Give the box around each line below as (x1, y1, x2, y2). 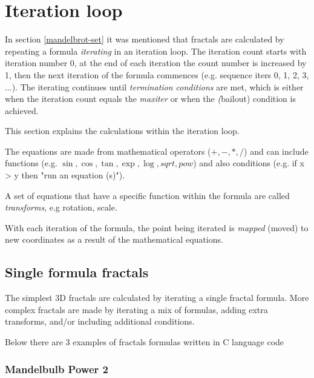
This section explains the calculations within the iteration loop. (5, 124, 240, 137)
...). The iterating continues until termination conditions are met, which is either (5, 80, 304, 93)
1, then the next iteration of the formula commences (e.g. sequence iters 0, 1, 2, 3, (5, 68, 309, 81)
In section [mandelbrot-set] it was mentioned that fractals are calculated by (5, 33, 284, 46)
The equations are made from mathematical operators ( (5, 144, 211, 157)
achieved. (5, 104, 39, 116)
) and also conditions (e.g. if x (193, 157, 304, 169)
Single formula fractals (5, 263, 149, 282)
